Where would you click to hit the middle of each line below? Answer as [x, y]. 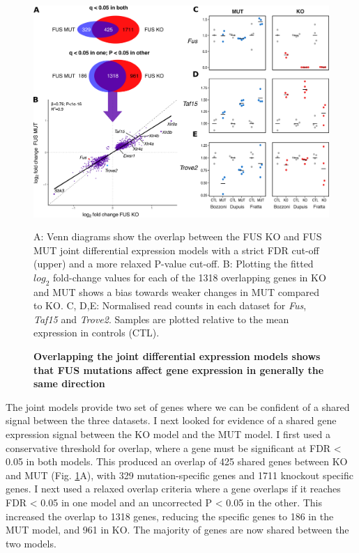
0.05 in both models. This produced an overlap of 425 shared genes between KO [177, 461]
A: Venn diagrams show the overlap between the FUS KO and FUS [178, 236]
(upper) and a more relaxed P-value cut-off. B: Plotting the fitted [174, 264]
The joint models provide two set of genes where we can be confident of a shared [178, 406]
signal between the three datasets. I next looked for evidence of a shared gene [171, 420]
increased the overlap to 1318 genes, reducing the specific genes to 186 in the [170, 516]
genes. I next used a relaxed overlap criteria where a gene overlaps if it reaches [173, 489]
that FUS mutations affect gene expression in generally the [179, 369]
